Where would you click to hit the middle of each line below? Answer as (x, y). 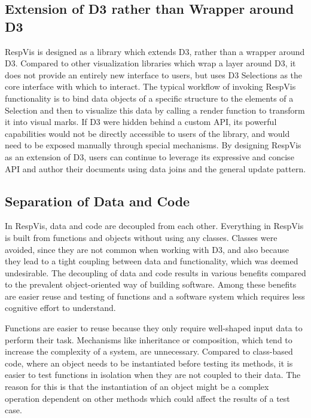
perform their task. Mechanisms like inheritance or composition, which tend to (149, 339)
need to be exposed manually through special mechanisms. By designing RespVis (153, 145)
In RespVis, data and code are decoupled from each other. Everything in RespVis (154, 226)
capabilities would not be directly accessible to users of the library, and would (147, 133)
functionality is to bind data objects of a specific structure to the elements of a (149, 98)
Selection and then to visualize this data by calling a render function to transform (155, 110)
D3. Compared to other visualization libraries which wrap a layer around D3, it (150, 63)
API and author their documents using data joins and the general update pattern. (155, 168)
